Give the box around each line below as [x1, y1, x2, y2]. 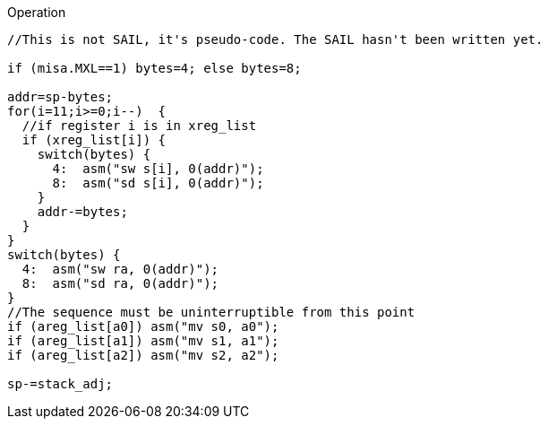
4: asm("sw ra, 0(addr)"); [21, 262, 219, 276]
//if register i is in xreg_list [21, 118, 257, 133]
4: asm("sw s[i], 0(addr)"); [52, 161, 264, 176]
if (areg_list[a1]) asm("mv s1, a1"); [7, 334, 279, 348]
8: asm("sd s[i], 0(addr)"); [52, 176, 264, 190]
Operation [7, 4, 66, 20]
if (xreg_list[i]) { [21, 133, 167, 147]
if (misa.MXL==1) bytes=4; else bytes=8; [7, 61, 302, 75]
